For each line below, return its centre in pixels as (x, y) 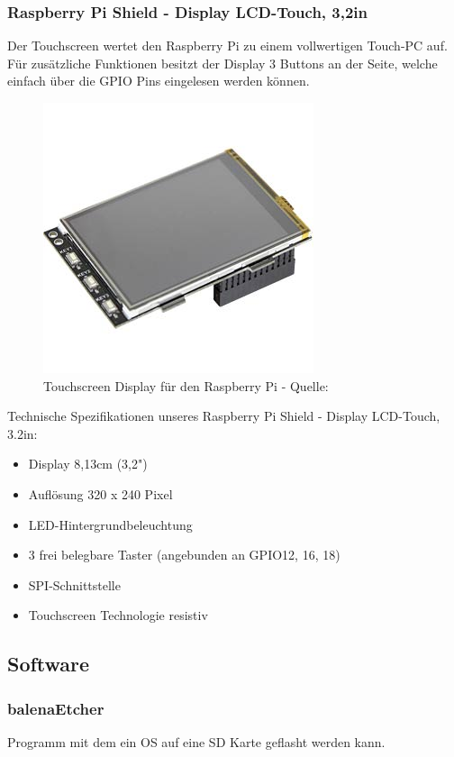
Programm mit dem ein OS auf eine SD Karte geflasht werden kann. (196, 741)
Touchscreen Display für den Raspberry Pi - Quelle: (186, 385)
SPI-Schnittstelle (74, 584)
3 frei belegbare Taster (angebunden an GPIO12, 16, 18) (184, 555)
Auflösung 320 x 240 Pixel (100, 493)
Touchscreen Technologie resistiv (118, 615)
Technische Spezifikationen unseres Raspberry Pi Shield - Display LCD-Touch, (224, 416)
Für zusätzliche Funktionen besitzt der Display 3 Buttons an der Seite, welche (222, 63)
